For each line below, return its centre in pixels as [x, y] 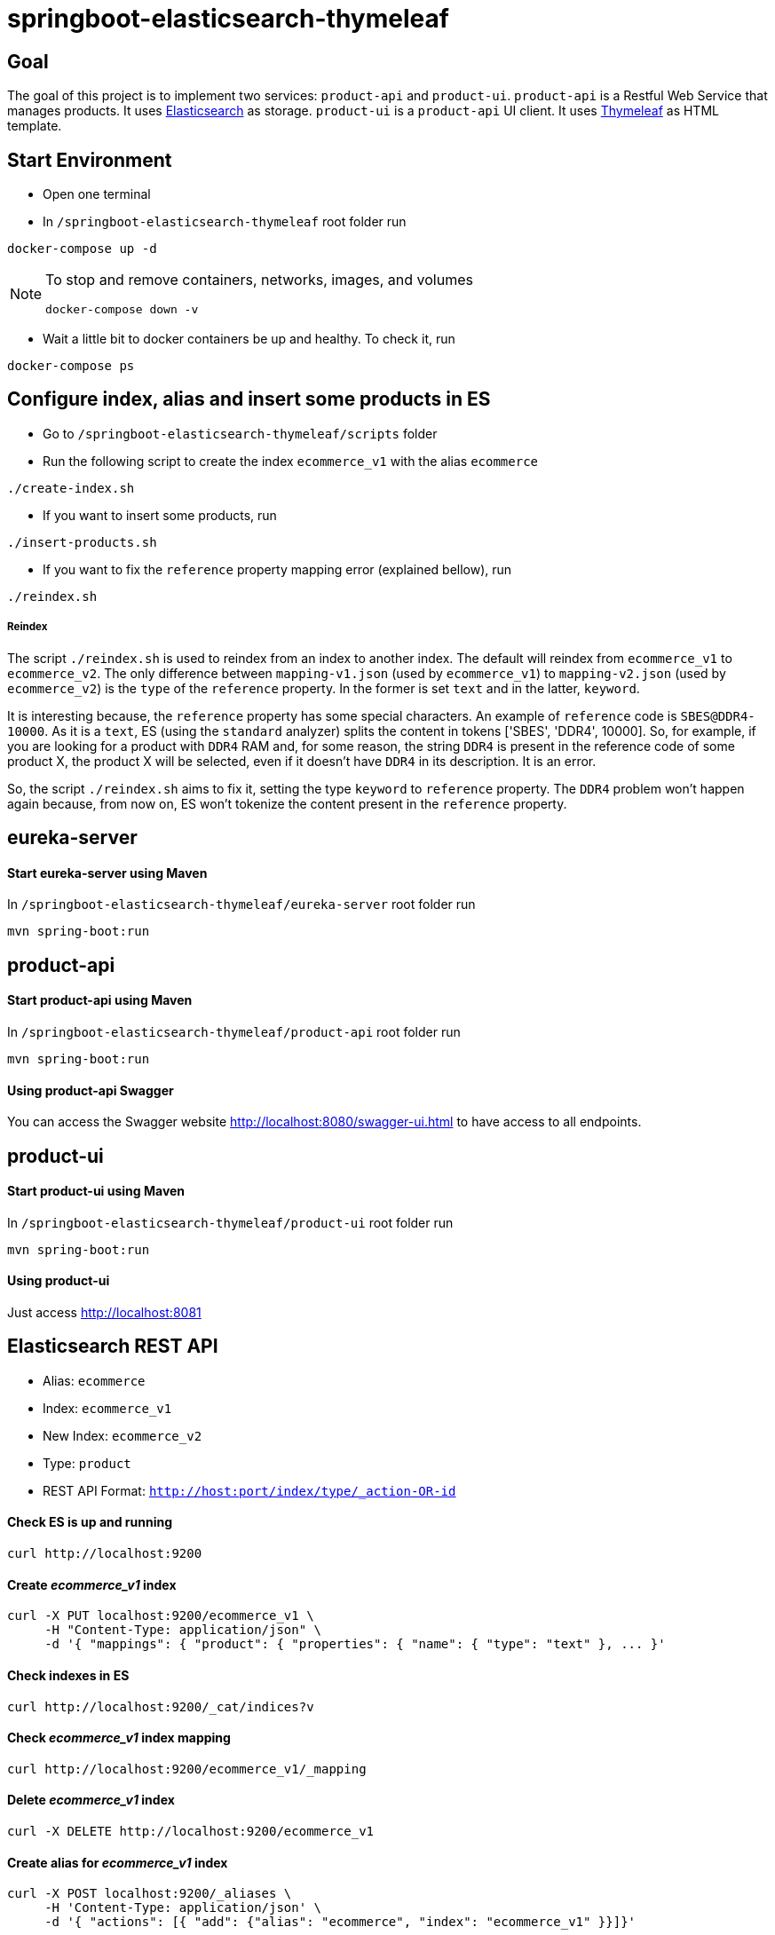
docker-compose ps [71, 366]
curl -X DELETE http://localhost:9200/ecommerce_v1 [191, 1831]
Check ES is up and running [90, 1522]
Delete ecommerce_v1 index [91, 1800]
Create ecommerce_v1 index [92, 1584]
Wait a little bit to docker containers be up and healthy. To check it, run [249, 339]
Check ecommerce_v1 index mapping [119, 1738]
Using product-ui [59, 1281]
